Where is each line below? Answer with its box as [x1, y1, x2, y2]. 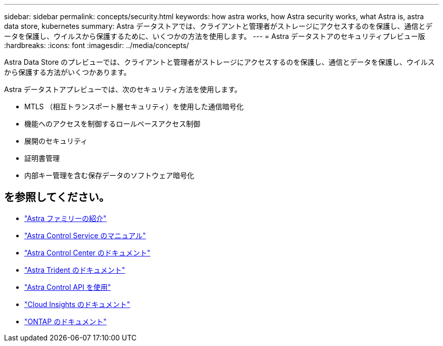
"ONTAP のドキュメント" [24, 317, 107, 326]
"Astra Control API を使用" [24, 282, 111, 291]
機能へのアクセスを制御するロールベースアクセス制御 [24, 119, 200, 128]
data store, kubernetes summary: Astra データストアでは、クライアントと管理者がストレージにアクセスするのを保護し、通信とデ [4, 22, 433, 30]
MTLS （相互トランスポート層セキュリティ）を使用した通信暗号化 [24, 102, 244, 111]
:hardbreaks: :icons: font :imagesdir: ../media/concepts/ [4, 41, 189, 50]
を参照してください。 [4, 191, 110, 204]
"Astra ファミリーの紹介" [24, 213, 107, 223]
